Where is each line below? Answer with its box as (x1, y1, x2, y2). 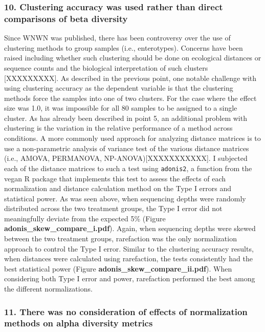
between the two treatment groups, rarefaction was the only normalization (4, 233, 237, 244)
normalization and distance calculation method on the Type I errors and (4, 183, 232, 194)
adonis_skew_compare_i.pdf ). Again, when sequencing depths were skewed (4, 223, 256, 234)
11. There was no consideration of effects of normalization (4, 305, 248, 318)
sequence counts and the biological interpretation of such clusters (4, 62, 208, 73)
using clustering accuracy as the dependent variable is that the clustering (4, 82, 233, 93)
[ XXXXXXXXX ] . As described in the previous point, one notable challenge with (4, 72, 257, 83)
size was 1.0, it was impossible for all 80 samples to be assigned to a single (4, 102, 237, 113)
